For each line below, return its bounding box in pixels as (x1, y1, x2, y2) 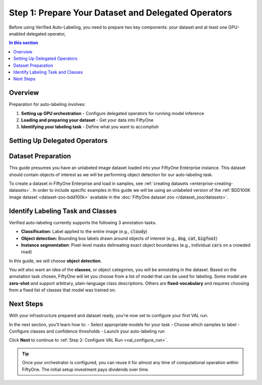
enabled (9, 31, 25, 36)
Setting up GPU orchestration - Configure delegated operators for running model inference (21, 110, 205, 116)
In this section (9, 40, 38, 46)
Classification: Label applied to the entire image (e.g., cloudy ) (21, 229, 147, 234)
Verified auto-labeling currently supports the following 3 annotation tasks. (9, 219, 157, 225)
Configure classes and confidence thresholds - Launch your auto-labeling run (9, 328, 165, 334)
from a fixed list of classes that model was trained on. (9, 287, 116, 293)
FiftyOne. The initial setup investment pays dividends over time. (22, 367, 149, 372)
